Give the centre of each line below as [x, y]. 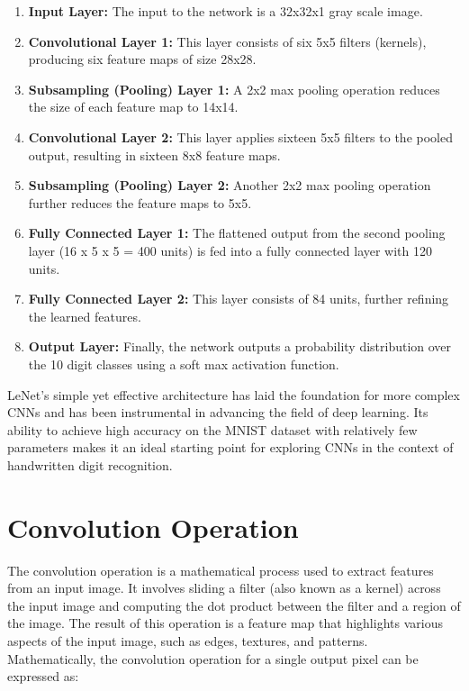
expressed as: [43, 676]
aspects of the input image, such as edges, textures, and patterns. [188, 640]
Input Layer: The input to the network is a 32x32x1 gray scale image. [225, 11]
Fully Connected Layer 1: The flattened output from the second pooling [237, 233]
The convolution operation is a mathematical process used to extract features [221, 570]
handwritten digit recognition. [90, 464]
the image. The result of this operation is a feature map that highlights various [225, 623]
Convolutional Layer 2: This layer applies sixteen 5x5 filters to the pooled [240, 136]
